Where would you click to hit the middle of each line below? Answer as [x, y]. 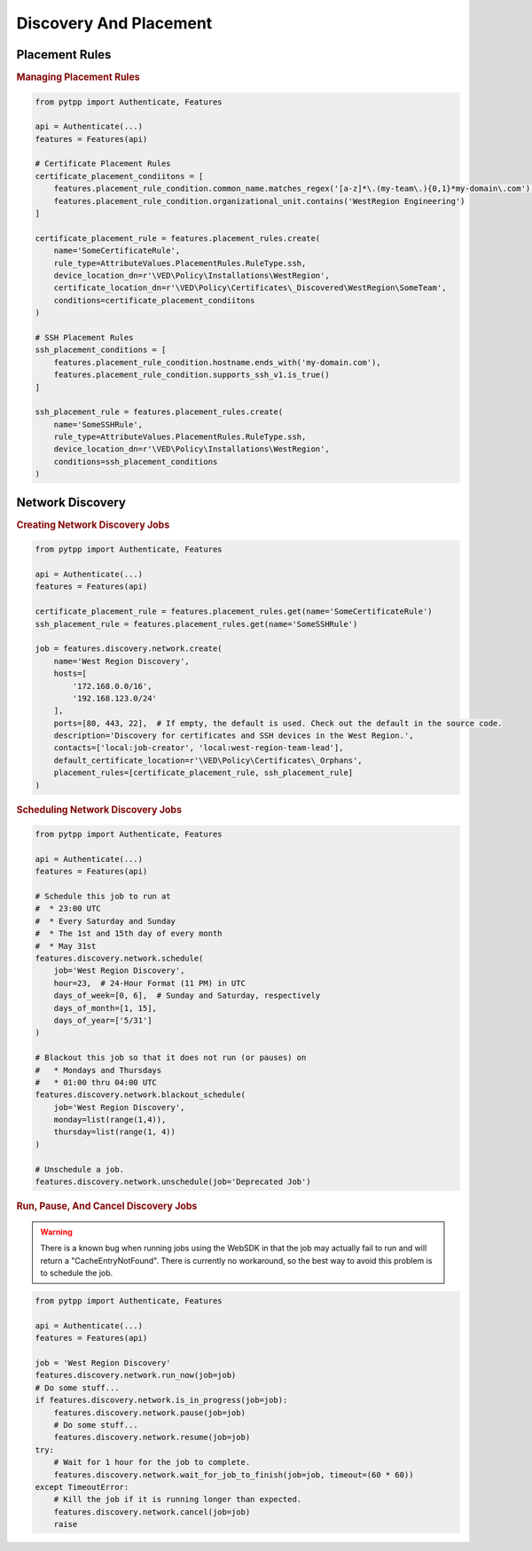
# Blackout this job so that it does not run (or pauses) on [171, 1058]
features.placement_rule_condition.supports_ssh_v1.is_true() [192, 375]
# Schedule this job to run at [103, 897]
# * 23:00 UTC [68, 909]
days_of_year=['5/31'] [103, 1020]
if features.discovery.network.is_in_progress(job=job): [161, 1400]
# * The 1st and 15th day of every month [129, 934]
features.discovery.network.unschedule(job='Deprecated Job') [173, 1182]
